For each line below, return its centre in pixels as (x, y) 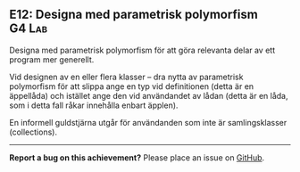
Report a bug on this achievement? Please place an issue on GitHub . (137, 157)
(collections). (33, 132)
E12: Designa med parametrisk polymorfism (134, 15)
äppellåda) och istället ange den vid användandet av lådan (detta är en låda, (149, 95)
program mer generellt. (52, 59)
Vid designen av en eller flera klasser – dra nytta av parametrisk (126, 77)
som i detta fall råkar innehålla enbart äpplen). (94, 105)
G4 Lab (28, 29)
